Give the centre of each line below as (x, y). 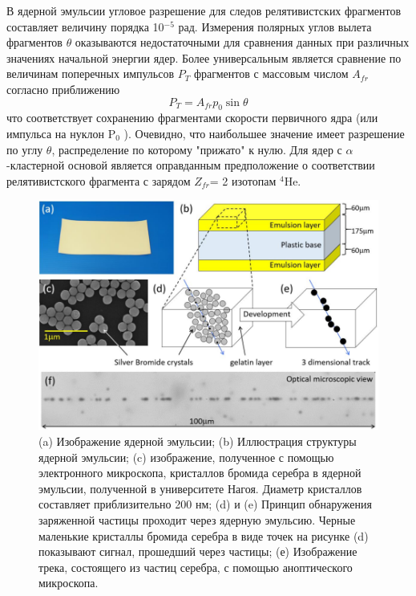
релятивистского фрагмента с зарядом (99, 180)
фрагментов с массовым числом (271, 73)
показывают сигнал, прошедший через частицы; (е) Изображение (198, 551)
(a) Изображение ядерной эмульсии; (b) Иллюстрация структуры (198, 441)
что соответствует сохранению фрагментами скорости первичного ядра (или (192, 118)
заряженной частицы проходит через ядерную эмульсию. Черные (197, 519)
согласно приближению (63, 89)
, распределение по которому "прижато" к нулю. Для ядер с (197, 149)
